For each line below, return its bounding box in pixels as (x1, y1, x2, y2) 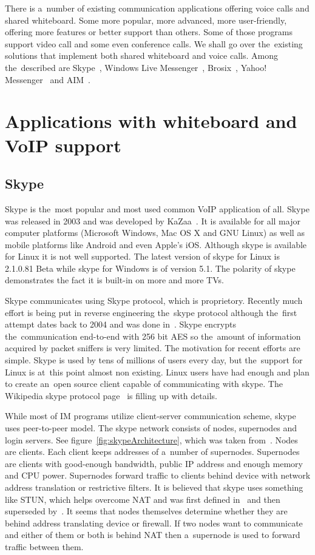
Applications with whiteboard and (5, 109, 297, 133)
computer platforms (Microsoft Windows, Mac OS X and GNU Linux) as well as (5, 226, 305, 239)
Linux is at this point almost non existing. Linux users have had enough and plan (5, 365, 310, 378)
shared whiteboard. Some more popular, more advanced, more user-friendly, (5, 13, 287, 26)
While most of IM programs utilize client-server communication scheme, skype (5, 409, 296, 422)
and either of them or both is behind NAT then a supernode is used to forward (5, 528, 300, 541)
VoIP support (5, 132, 121, 157)
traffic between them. (5, 540, 84, 553)
